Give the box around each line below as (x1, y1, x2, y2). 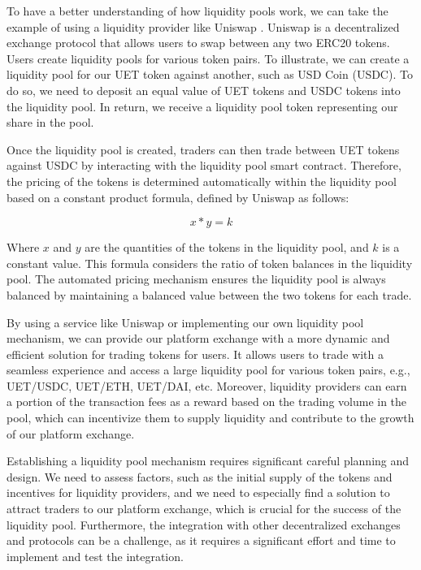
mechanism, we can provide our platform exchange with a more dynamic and (7, 330, 390, 347)
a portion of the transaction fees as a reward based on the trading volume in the (7, 393, 407, 410)
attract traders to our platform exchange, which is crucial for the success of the (7, 500, 401, 517)
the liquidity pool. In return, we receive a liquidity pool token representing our (7, 97, 398, 114)
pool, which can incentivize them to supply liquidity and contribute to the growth (7, 409, 414, 426)
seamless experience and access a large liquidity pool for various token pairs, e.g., (7, 361, 410, 378)
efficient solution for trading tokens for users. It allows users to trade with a (7, 345, 384, 362)
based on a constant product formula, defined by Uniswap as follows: (7, 188, 349, 205)
